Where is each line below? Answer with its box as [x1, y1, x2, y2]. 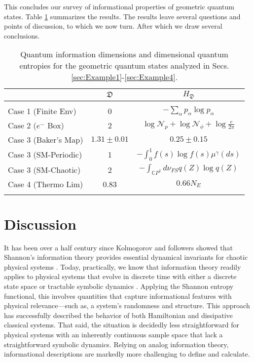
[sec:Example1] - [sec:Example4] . [71, 71, 178, 83]
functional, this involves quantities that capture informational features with [4, 290, 232, 301]
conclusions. [4, 30, 40, 40]
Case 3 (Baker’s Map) [8, 134, 83, 146]
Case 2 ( [8, 120, 36, 131]
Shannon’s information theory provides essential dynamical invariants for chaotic [4, 252, 248, 262]
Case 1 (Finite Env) [8, 105, 76, 117]
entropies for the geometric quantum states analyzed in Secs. [19, 60, 229, 72]
